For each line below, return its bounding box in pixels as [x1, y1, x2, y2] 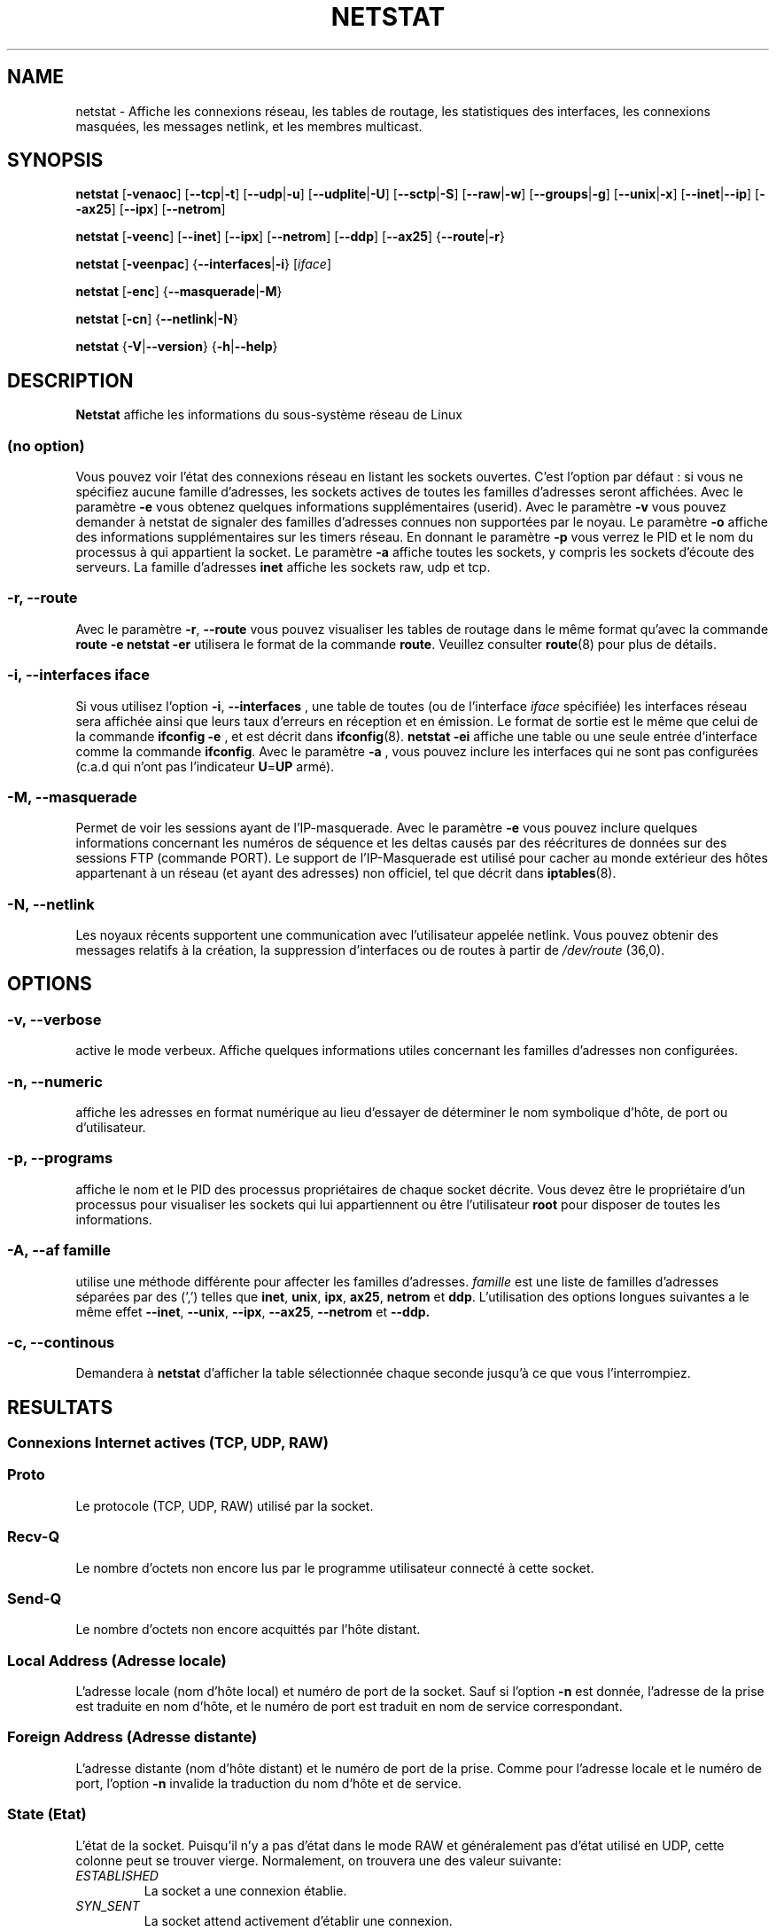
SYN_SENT [75, 1897, 140, 1913]
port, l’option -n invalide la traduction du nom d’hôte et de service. [75, 1775, 462, 1791]
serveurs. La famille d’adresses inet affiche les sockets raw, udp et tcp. [75, 559, 491, 575]
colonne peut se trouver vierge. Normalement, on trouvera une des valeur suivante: [75, 1852, 562, 1868]
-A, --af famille [7, 1241, 111, 1260]
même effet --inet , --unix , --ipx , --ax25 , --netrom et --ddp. [75, 1303, 431, 1319]
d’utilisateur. [75, 1120, 146, 1135]
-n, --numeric [7, 1072, 103, 1091]
